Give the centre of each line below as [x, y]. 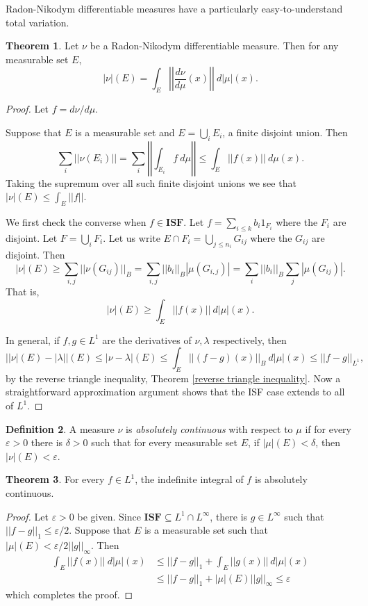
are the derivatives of [147, 339]
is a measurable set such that [206, 530]
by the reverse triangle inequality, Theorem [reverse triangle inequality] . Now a [173, 378]
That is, [23, 292]
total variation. [37, 22]
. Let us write [132, 237]
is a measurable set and [125, 132]
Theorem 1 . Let [42, 46]
